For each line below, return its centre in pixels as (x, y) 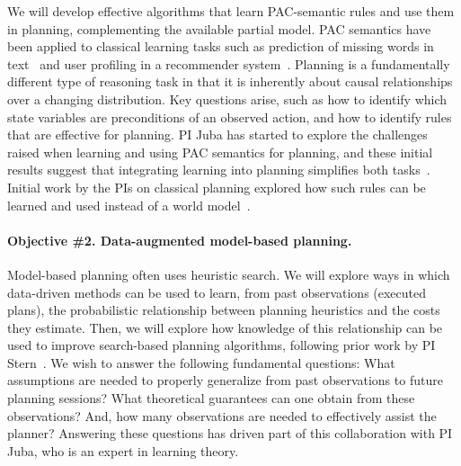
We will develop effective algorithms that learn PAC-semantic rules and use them (231, 11)
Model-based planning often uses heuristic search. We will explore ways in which (229, 274)
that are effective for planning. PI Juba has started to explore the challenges (217, 134)
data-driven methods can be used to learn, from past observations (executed (217, 292)
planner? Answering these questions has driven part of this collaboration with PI (230, 433)
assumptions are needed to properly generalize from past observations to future (225, 380)
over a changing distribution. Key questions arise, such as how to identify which (227, 99)
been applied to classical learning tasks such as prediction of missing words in (221, 46)
